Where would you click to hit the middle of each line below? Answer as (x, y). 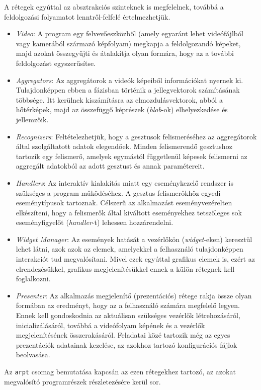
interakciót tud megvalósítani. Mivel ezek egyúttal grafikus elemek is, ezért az (135, 259)
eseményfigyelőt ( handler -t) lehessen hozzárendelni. (95, 222)
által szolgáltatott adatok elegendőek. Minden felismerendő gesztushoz (124, 146)
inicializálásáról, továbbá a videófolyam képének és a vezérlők (110, 325)
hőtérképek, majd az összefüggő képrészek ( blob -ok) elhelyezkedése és (122, 109)
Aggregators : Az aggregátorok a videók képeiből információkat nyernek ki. (129, 80)
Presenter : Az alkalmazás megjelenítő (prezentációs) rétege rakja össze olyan (134, 295)
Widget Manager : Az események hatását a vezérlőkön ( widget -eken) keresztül (134, 239)
